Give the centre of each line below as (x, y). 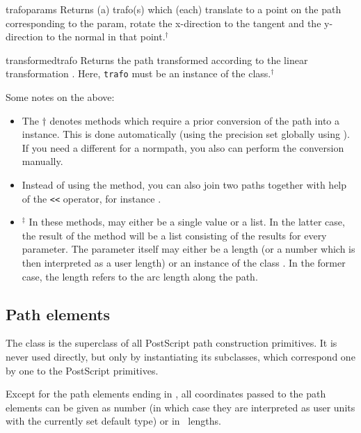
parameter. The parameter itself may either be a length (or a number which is (188, 249)
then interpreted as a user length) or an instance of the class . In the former (184, 263)
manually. (42, 161)
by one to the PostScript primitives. (82, 370)
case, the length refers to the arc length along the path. (140, 276)
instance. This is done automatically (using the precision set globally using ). (186, 134)
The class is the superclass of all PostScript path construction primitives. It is (171, 343)
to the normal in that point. (106, 37)
